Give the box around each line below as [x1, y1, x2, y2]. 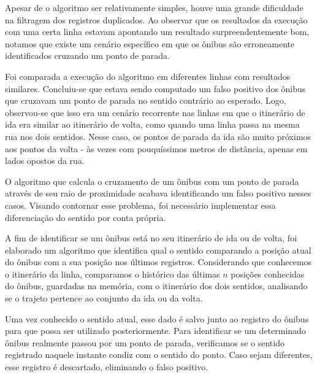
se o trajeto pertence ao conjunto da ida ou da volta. [5, 292, 203, 305]
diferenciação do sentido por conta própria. [5, 211, 166, 223]
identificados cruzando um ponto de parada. [5, 49, 170, 62]
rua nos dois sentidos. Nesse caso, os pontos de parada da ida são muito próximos [5, 130, 311, 142]
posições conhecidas [231, 267, 305, 280]
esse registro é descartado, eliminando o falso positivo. [5, 360, 208, 373]
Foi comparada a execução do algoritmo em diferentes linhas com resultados [5, 69, 291, 82]
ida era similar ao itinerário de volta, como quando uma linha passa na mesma [5, 118, 300, 131]
